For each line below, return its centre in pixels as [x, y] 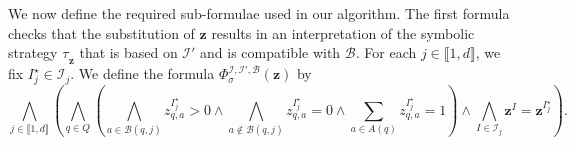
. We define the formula [142, 73]
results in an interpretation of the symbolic [343, 32]
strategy [33, 52]
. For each [386, 52]
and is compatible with [270, 52]
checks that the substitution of [101, 32]
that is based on [128, 52]
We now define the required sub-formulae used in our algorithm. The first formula [259, 13]
